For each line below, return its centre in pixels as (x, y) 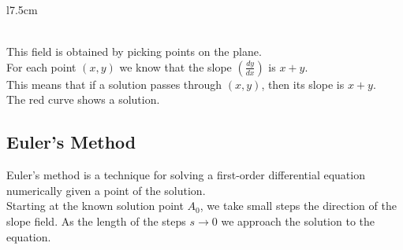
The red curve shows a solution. (83, 99)
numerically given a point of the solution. (106, 190)
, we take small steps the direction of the (298, 206)
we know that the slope (175, 66)
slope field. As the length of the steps (96, 221)
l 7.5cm (22, 9)
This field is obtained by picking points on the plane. (134, 51)
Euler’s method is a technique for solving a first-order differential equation (186, 175)
